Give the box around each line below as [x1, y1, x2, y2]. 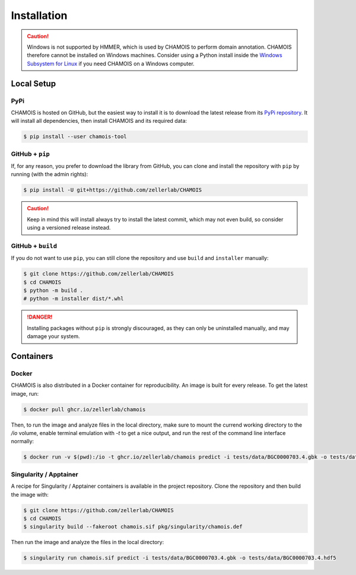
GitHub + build [11, 242, 58, 250]
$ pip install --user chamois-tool [23, 134, 127, 140]
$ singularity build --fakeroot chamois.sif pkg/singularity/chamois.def [23, 523, 243, 530]
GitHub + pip [11, 150, 50, 158]
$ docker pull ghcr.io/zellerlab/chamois [23, 406, 146, 412]
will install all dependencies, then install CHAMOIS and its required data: [11, 117, 187, 125]
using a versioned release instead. [27, 224, 111, 231]
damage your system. [27, 333, 80, 340]
